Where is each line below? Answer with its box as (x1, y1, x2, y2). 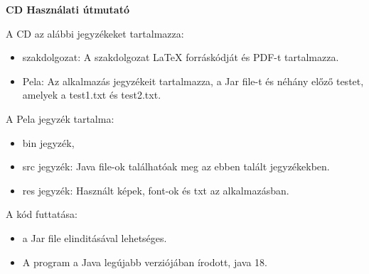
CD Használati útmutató (6, 2, 129, 16)
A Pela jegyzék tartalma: (6, 111, 114, 126)
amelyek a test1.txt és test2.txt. (22, 87, 161, 102)
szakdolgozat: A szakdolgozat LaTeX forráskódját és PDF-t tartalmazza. (22, 50, 339, 65)
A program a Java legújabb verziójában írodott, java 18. (22, 254, 267, 269)
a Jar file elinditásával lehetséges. (22, 230, 167, 245)
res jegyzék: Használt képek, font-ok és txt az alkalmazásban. (22, 182, 289, 197)
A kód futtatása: (6, 207, 77, 221)
